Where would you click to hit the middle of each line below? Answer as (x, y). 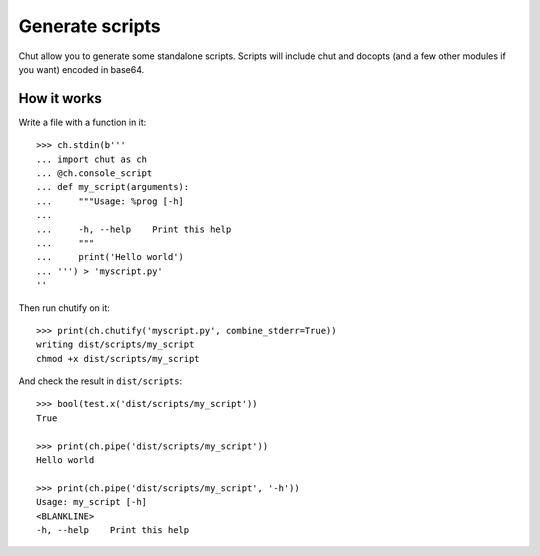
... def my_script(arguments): (113, 187)
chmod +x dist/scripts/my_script (118, 358)
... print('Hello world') (110, 257)
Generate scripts (90, 26)
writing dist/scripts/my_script (115, 344)
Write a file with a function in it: (82, 122)
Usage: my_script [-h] (92, 502)
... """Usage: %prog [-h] (110, 201)
